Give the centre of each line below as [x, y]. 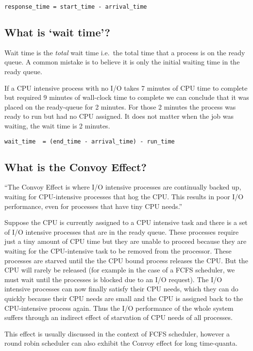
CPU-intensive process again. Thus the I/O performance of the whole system [119, 308]
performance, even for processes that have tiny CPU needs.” [93, 206]
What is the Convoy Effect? [76, 167]
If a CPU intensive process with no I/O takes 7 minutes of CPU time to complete [126, 88]
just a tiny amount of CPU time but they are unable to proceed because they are [126, 241]
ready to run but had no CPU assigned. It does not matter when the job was [119, 116]
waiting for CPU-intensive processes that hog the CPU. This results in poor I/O [124, 197]
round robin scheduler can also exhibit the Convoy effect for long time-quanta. [121, 343]
